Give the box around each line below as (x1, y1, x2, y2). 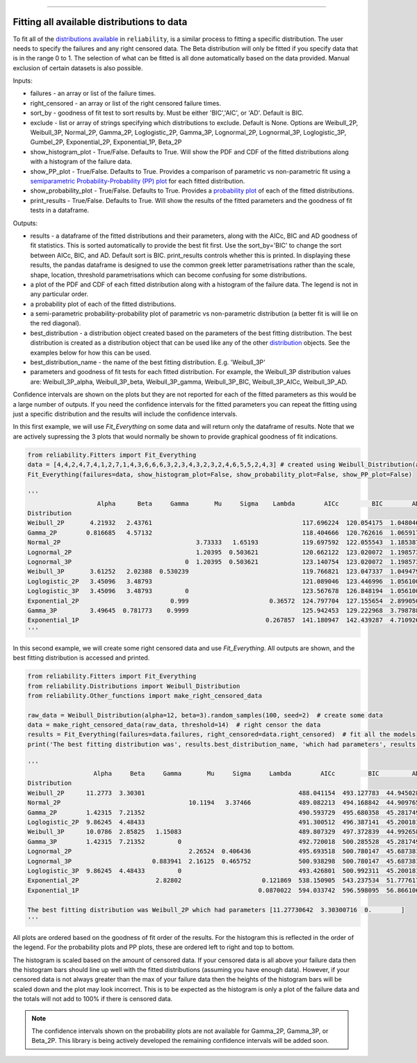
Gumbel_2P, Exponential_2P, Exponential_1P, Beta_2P (30, 138, 182, 146)
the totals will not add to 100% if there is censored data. (13, 995, 173, 1003)
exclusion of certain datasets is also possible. (13, 63, 143, 72)
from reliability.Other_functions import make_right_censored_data (27, 692, 263, 699)
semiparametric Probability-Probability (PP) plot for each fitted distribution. (30, 177, 245, 185)
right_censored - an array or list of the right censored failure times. (30, 99, 222, 107)
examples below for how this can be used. (30, 348, 152, 357)
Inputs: (13, 76, 33, 85)
